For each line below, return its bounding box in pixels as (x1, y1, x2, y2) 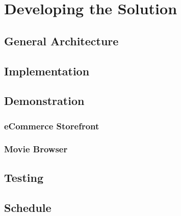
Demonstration (4, 93, 85, 109)
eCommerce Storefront (4, 119, 99, 132)
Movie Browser (4, 143, 68, 155)
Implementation (4, 63, 90, 78)
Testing (4, 169, 43, 185)
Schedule (4, 199, 51, 215)
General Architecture (4, 33, 119, 48)
